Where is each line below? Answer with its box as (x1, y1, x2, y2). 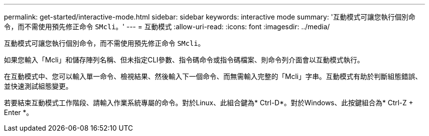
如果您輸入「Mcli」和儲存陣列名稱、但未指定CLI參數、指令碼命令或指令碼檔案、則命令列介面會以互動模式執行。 (4, 56, 364, 64)
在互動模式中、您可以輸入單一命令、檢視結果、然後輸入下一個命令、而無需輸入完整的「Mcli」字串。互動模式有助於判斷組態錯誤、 (4, 72, 422, 80)
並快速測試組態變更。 (4, 82, 72, 90)
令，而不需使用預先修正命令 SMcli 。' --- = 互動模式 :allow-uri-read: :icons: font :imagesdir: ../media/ (4, 22, 330, 31)
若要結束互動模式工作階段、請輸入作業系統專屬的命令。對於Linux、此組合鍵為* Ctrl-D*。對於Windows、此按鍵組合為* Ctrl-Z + (4, 98, 413, 107)
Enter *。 (4, 108, 33, 117)
